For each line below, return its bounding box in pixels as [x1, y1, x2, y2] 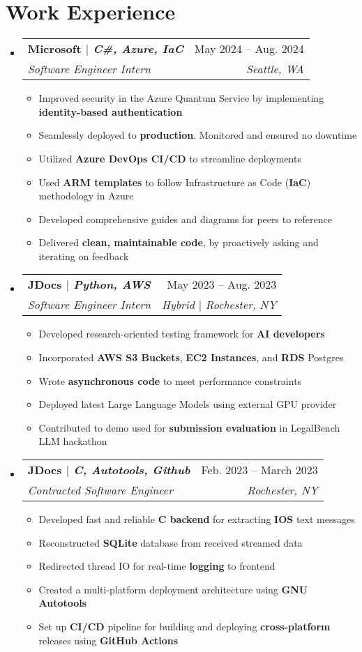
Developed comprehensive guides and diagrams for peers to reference [38, 211, 332, 226]
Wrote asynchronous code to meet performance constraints [38, 373, 302, 388]
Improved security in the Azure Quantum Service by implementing [38, 91, 324, 105]
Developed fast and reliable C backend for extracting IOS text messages [38, 512, 355, 526]
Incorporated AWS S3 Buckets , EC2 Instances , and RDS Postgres [38, 350, 344, 365]
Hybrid [162, 296, 195, 313]
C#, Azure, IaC [93, 40, 183, 57]
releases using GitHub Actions [38, 632, 179, 647]
